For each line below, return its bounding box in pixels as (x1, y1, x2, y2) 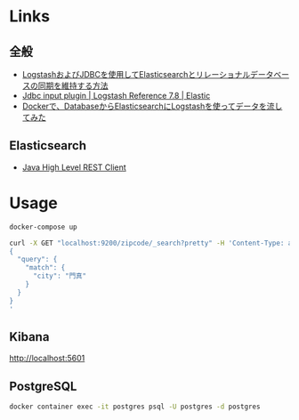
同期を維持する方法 (37, 80, 109, 91)
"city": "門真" (32, 271, 87, 281)
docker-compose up (9, 222, 77, 231)
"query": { (17, 255, 58, 264)
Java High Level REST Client (21, 162, 126, 173)
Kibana (9, 329, 50, 344)
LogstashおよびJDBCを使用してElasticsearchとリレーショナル (21, 69, 251, 79)
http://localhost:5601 (9, 353, 85, 364)
